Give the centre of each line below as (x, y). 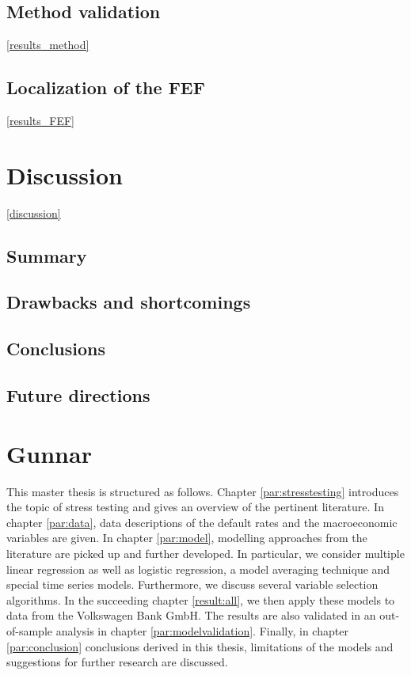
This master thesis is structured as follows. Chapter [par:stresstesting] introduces (203, 491)
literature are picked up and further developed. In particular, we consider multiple (205, 553)
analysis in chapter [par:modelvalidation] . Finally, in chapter (202, 630)
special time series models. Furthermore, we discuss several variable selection (192, 584)
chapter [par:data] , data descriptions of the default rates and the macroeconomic (202, 522)
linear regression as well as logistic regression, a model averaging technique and (198, 569)
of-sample (30, 630)
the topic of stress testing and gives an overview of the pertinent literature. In (195, 507)
